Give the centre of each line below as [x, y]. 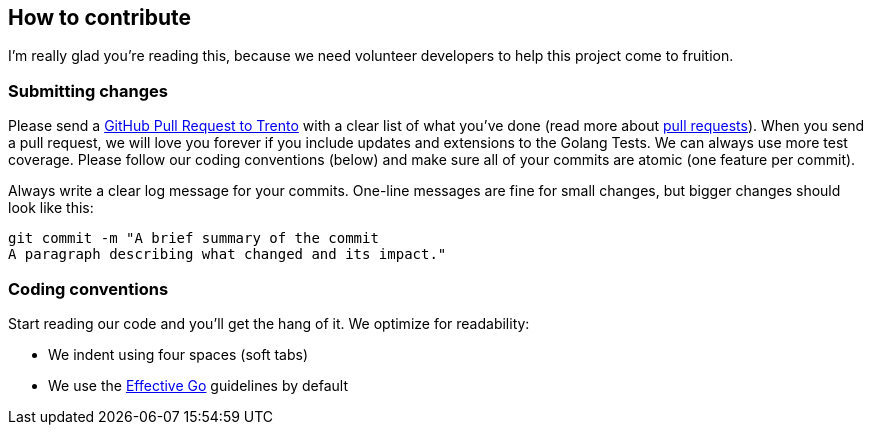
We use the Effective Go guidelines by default [198, 385]
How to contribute [100, 17]
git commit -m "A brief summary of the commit [193, 238]
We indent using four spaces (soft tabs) [178, 354]
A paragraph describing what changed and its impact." [227, 254]
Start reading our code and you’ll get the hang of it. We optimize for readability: [269, 323]
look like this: [51, 208]
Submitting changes [88, 90]
